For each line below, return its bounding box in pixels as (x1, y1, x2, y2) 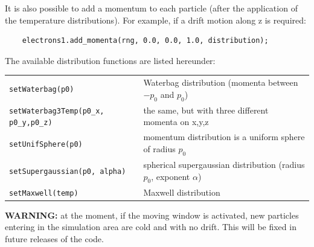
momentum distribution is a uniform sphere (143, 130, 305, 143)
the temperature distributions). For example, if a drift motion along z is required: (5, 13, 306, 26)
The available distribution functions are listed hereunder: (5, 54, 216, 66)
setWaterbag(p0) (9, 85, 74, 94)
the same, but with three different (143, 103, 269, 116)
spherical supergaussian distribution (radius (143, 158, 305, 170)
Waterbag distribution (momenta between (143, 76, 298, 89)
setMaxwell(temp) (9, 188, 78, 197)
